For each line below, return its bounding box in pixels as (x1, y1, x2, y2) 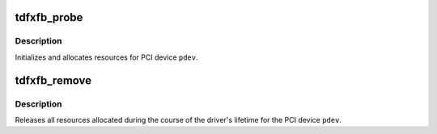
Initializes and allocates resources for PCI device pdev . (15, 52, 198, 62)
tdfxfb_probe (15, 10, 83, 24)
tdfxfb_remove (15, 73, 92, 87)
